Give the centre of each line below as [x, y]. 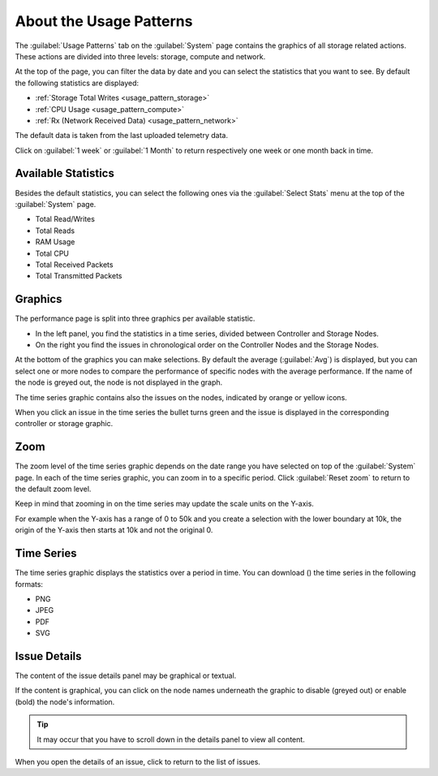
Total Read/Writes [65, 219]
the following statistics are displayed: [77, 83]
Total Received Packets [74, 265]
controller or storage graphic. [64, 424]
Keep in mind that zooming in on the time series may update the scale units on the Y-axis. [164, 504]
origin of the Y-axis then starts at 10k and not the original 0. [114, 530]
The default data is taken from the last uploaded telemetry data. [122, 136]
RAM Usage [55, 242]
